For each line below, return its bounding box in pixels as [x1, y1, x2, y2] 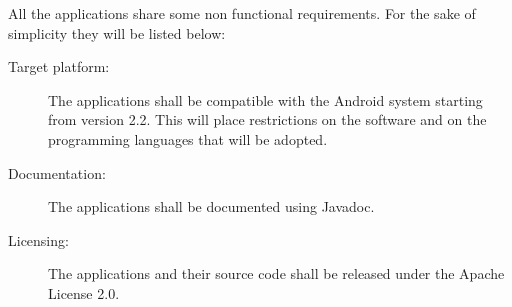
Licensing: [8, 229, 69, 250]
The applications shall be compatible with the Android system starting [48, 89, 483, 110]
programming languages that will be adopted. [48, 128, 328, 149]
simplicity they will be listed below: [8, 22, 226, 43]
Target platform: [8, 56, 110, 77]
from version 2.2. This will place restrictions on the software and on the [48, 109, 487, 130]
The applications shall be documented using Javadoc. [48, 196, 375, 217]
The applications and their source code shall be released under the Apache [48, 263, 505, 284]
